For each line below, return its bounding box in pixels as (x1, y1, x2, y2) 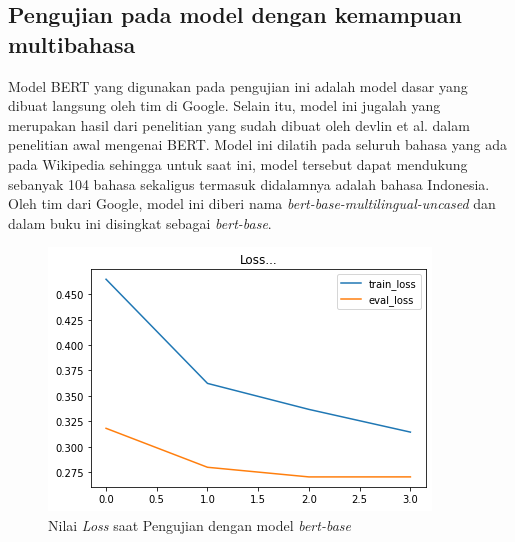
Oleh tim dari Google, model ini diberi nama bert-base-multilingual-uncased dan (8, 193, 496, 214)
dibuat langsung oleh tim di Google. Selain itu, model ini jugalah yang (8, 95, 441, 116)
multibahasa (8, 28, 136, 59)
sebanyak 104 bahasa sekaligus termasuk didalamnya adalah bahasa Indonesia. (8, 173, 490, 194)
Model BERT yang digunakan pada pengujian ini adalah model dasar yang (8, 75, 468, 96)
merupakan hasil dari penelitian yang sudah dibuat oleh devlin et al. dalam (8, 114, 470, 135)
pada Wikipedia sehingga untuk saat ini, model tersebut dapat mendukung (8, 153, 468, 174)
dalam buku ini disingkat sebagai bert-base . (8, 212, 272, 233)
